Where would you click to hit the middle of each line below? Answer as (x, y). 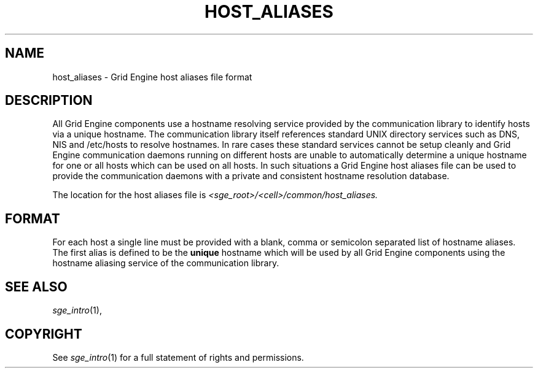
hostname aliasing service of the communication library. (166, 263)
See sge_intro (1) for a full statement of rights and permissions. (178, 357)
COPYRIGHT (44, 334)
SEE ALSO (36, 286)
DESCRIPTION (49, 101)
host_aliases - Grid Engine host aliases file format (152, 77)
